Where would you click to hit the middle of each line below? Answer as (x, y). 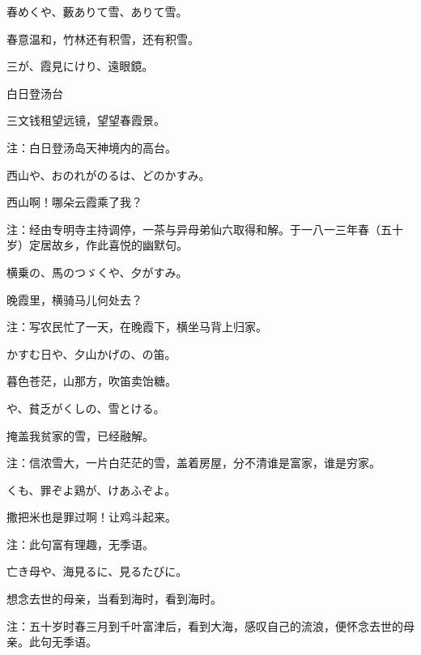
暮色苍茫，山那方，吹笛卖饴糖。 (91, 381)
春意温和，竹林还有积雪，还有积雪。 (103, 38)
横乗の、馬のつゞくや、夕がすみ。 (97, 272)
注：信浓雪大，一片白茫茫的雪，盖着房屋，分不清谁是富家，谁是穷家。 (193, 463)
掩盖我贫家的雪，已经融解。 (80, 435)
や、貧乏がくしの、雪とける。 (86, 408)
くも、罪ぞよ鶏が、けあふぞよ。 (91, 489)
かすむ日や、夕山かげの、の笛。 (91, 353)
